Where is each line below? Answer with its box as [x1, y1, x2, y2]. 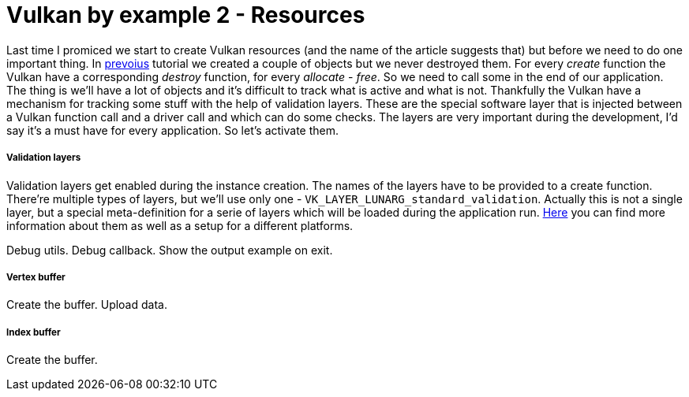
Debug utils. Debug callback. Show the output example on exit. [6, 243, 333, 257]
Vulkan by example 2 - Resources [6, 2, 365, 28]
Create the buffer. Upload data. [6, 298, 167, 312]
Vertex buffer [6, 271, 66, 283]
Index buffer [6, 326, 61, 338]
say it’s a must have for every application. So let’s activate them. [6, 123, 339, 137]
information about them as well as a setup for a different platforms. [6, 218, 354, 232]
